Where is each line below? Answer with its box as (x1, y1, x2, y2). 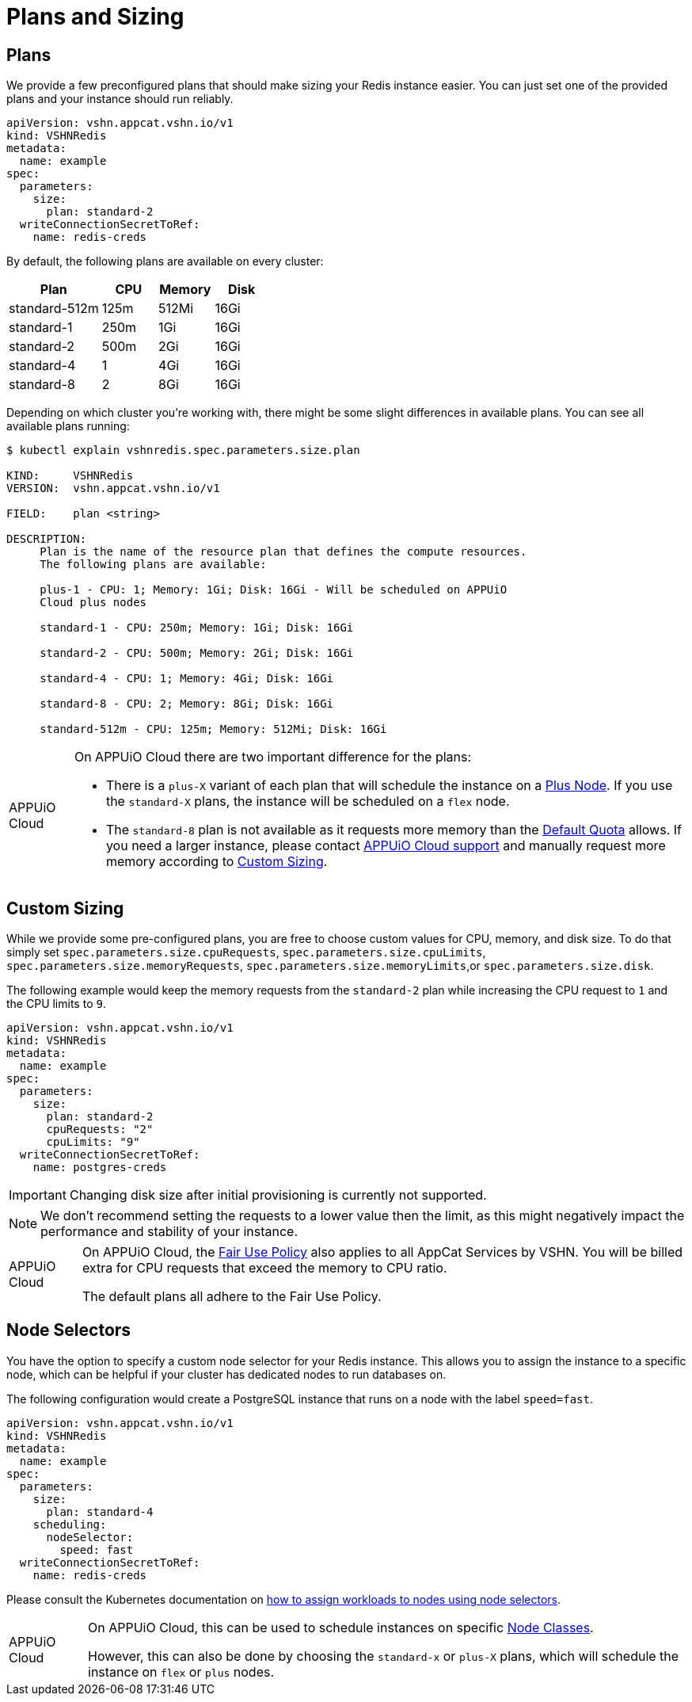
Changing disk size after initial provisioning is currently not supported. (69, 1187, 487, 1204)
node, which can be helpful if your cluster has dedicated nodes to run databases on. (6, 1367, 447, 1381)
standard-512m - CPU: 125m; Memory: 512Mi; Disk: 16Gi (40, 723, 387, 736)
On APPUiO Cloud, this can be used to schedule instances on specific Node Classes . (88, 1619, 594, 1635)
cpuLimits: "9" (46, 1135, 140, 1149)
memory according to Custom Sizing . (105, 853, 328, 870)
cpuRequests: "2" (46, 1123, 154, 1136)
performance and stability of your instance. (40, 1223, 298, 1240)
